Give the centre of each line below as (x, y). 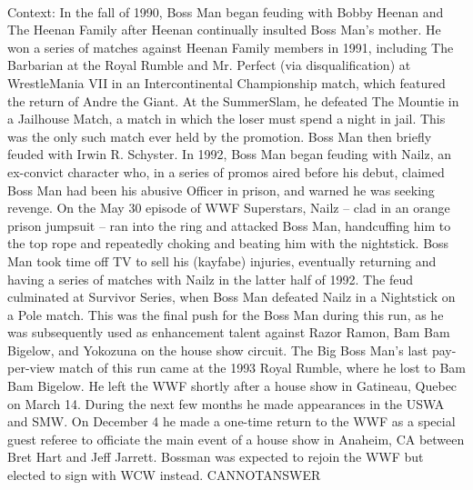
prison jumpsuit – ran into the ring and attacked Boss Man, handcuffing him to (229, 225)
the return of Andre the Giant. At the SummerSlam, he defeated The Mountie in (233, 100)
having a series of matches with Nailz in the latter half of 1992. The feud (210, 279)
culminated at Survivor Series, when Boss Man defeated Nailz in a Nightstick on (231, 297)
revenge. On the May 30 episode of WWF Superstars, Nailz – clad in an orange (229, 208)
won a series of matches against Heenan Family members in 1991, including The (231, 47)
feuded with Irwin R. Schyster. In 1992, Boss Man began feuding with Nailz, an (229, 154)
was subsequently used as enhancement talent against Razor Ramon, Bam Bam (229, 332)
